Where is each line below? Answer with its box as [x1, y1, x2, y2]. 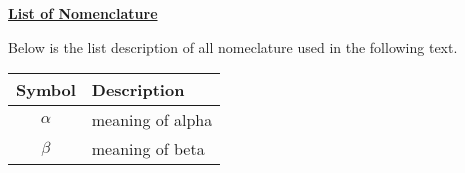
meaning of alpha [91, 108, 213, 132]
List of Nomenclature [8, 3, 158, 23]
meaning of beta [91, 137, 205, 161]
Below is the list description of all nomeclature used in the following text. [8, 36, 458, 57]
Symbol [16, 78, 76, 102]
